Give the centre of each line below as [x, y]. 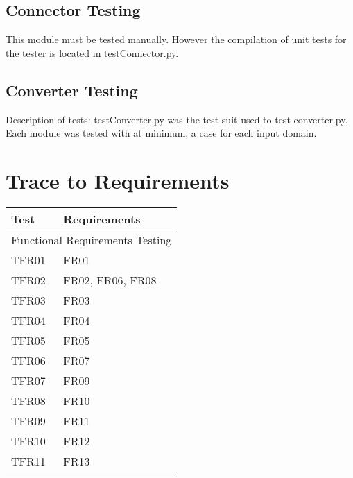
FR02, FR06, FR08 [110, 280]
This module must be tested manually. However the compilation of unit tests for [176, 39]
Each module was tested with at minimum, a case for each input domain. [161, 133]
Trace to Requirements [118, 180]
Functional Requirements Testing [92, 239]
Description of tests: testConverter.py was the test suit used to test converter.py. [177, 119]
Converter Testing [72, 90]
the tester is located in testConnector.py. [92, 52]
